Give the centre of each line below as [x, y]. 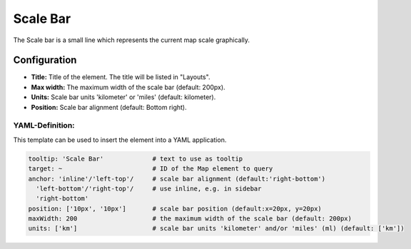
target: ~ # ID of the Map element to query [151, 169]
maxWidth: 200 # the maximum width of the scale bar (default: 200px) [190, 219]
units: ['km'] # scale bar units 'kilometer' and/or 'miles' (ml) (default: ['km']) [216, 229]
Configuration [45, 60]
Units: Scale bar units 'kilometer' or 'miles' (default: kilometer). [123, 97]
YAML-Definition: [44, 126]
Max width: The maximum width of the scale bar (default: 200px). [128, 87]
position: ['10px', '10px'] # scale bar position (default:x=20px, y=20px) [175, 208]
